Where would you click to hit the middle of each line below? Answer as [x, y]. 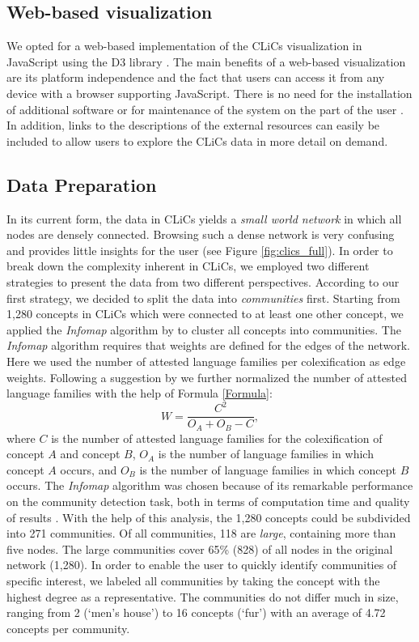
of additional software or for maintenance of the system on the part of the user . [205, 109]
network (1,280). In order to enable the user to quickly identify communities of [202, 565]
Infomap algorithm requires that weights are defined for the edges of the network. [208, 345]
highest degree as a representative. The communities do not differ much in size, [203, 596]
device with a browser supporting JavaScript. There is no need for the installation [209, 93]
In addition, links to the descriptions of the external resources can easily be [193, 125]
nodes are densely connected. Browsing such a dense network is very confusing [201, 234]
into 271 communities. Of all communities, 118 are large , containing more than [201, 533]
